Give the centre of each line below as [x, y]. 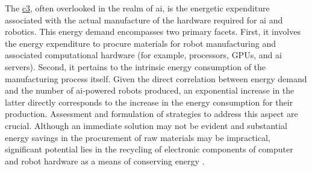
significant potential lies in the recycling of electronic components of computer [149, 149]
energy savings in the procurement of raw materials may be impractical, [138, 137]
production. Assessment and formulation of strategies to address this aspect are [151, 114]
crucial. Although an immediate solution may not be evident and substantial [146, 125]
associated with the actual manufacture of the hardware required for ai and [144, 19]
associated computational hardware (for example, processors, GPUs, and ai [143, 55]
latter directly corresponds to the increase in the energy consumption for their [149, 102]
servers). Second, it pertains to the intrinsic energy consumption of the [136, 66]
